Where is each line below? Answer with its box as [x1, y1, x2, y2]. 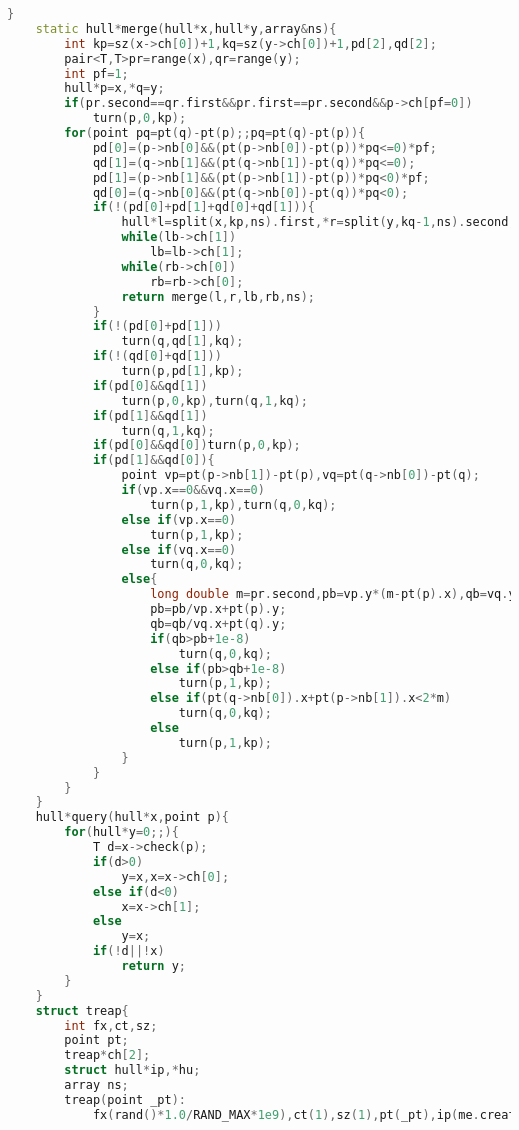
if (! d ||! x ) [92, 944, 165, 959]
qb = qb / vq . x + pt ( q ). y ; [150, 616, 287, 631]
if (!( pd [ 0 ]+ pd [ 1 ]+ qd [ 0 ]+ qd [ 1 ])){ [92, 200, 316, 215]
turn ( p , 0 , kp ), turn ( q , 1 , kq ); [121, 393, 308, 408]
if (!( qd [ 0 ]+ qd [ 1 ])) [92, 349, 222, 364]
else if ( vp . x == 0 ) [121, 512, 237, 527]
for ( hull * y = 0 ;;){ [64, 825, 179, 840]
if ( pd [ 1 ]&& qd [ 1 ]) [92, 408, 208, 423]
